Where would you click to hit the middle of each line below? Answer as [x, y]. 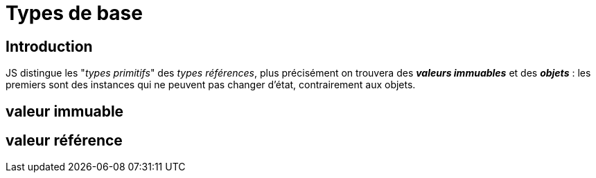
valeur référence [64, 141]
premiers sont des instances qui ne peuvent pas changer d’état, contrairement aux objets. [211, 85]
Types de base [74, 13]
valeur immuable [65, 111]
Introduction [49, 46]
